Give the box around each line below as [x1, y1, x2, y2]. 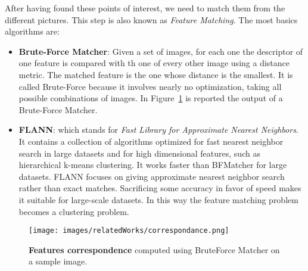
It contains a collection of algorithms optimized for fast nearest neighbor [18, 135, 284, 147]
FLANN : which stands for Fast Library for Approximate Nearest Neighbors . [18, 123, 298, 136]
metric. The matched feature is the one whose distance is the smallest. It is [18, 68, 293, 80]
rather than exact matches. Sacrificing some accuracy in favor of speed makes [18, 182, 301, 194]
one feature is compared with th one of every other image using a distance [18, 57, 290, 69]
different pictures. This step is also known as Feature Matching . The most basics [5, 13, 298, 26]
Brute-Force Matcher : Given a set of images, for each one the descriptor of [18, 45, 303, 57]
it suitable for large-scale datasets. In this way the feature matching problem [18, 193, 298, 205]
